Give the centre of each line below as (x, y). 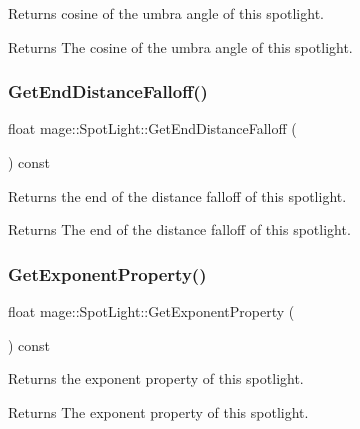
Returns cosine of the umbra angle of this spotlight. (166, 13)
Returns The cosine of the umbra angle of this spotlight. (180, 46)
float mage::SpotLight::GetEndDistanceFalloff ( (152, 128)
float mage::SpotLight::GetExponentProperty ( (151, 311)
